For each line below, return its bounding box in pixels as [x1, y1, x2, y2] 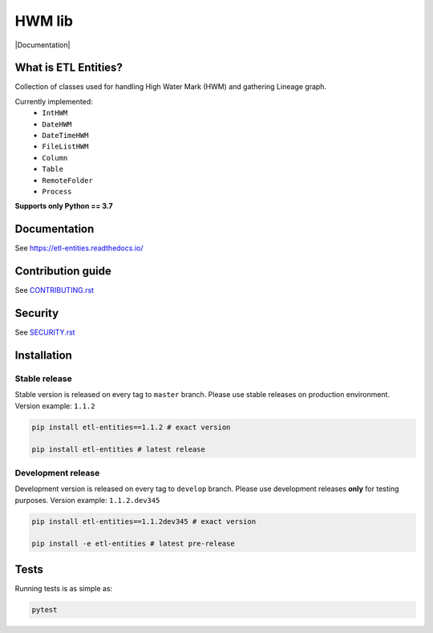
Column [42, 153, 68, 162]
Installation [14, 348, 72, 362]
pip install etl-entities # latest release [31, 445, 206, 454]
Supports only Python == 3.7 [14, 201, 114, 211]
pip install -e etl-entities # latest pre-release [31, 539, 236, 549]
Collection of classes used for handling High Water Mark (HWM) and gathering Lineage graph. [14, 82, 327, 91]
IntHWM [42, 108, 68, 118]
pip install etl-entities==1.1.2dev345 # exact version [31, 517, 257, 525]
